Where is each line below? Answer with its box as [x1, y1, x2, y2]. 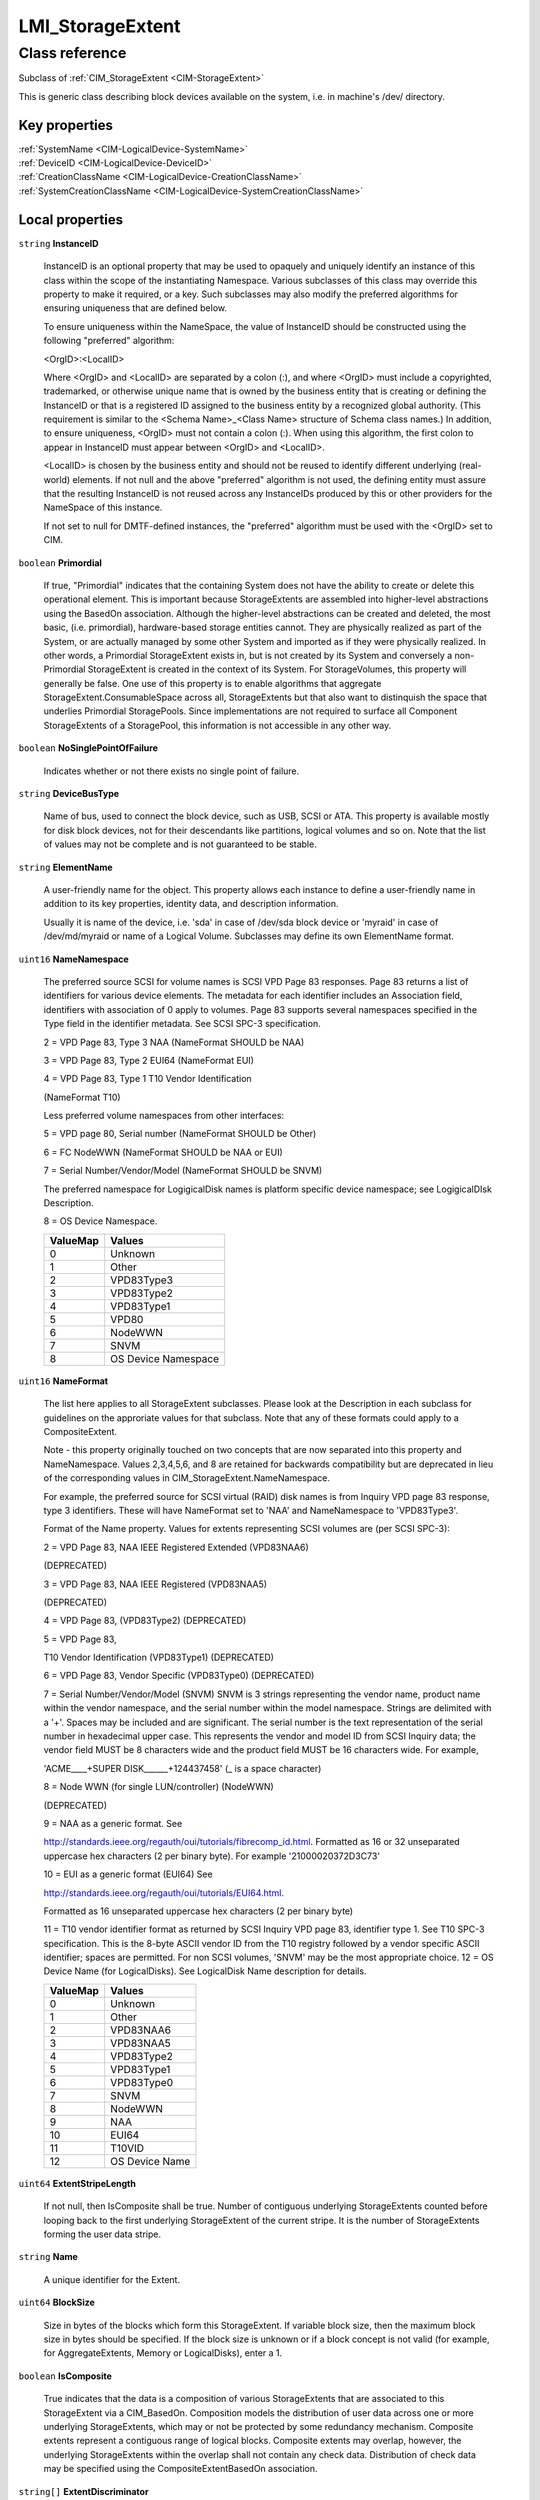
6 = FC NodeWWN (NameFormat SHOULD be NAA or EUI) [43, 1146, 284, 1158]
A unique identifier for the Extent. [43, 2273, 180, 2285]
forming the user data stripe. [43, 2228, 162, 2240]
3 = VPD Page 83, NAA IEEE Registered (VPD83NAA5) [43, 1578, 268, 1590]
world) [43, 473, 71, 485]
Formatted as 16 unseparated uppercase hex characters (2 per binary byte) [43, 1905, 354, 1917]
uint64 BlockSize [18, 2296, 95, 2309]
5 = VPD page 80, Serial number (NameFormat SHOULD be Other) [43, 1128, 317, 1140]
